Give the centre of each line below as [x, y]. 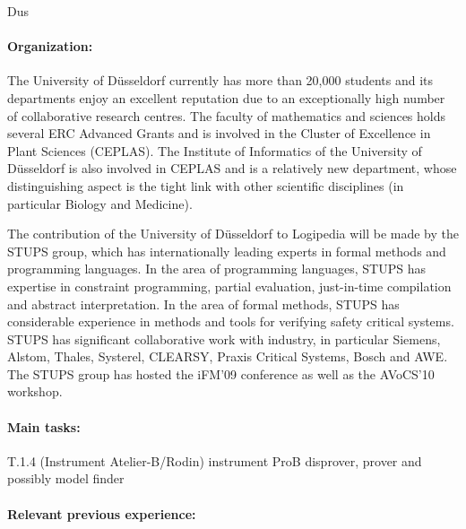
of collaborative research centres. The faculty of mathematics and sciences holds [227, 115]
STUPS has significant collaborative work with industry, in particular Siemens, [224, 338]
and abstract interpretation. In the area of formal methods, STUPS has [203, 304]
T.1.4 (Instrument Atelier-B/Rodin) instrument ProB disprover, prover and [215, 460]
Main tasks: [44, 426]
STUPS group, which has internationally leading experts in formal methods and [227, 251]
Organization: [50, 46]
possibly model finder [66, 478]
